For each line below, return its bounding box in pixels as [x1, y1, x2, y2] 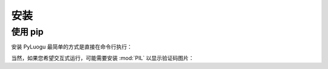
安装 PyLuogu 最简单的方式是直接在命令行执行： [11, 43, 133, 50]
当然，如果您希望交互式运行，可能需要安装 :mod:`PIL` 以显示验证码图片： [11, 54, 194, 61]
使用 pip [11, 26, 44, 37]
